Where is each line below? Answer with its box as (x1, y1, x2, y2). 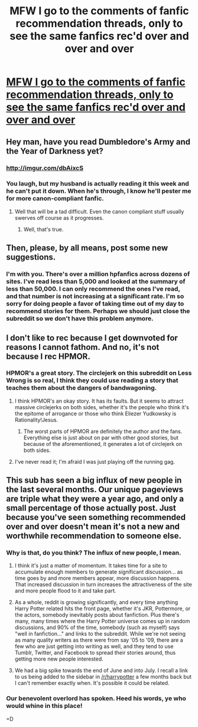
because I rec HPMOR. (6, 351, 90, 361)
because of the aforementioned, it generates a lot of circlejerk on (23, 440, 182, 447)
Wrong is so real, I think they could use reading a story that (6, 377, 178, 385)
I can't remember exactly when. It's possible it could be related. (14, 680, 170, 687)
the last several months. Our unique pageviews (6, 484, 183, 495)
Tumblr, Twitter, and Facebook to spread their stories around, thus (14, 649, 176, 656)
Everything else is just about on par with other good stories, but (23, 434, 178, 441)
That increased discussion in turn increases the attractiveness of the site (14, 581, 192, 588)
